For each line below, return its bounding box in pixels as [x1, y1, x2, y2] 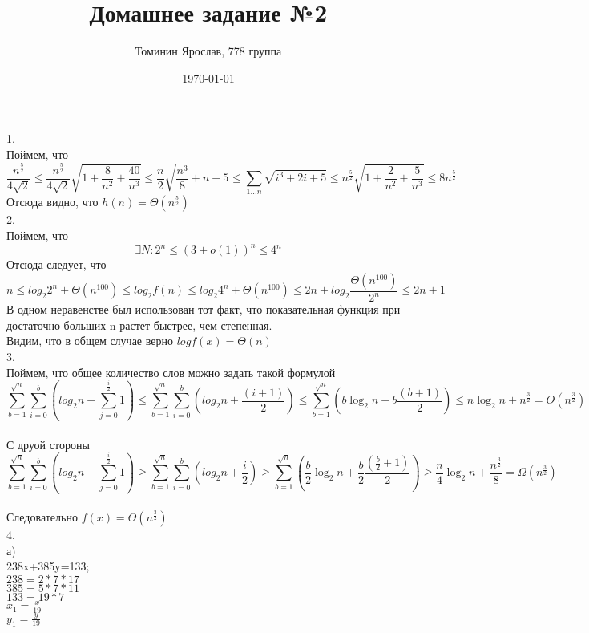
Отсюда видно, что [6, 193, 99, 210]
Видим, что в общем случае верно [6, 332, 173, 349]
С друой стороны [6, 436, 90, 452]
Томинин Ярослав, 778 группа [135, 43, 282, 59]
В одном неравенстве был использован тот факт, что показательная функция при [6, 301, 401, 318]
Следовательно [6, 509, 78, 525]
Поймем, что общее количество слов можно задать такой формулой [6, 363, 336, 380]
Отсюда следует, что [6, 256, 107, 273]
